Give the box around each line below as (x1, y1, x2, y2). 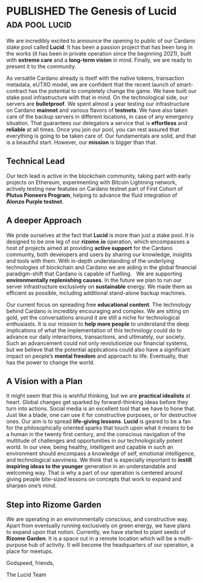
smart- (176, 80, 193, 88)
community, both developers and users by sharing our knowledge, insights (6, 251, 192, 258)
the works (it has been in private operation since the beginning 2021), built (6, 50, 192, 57)
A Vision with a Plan (6, 376, 83, 386)
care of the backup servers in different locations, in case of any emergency (6, 113, 194, 120)
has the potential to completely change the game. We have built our (28, 87, 197, 94)
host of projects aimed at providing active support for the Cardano (6, 244, 173, 251)
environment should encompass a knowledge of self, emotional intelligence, (6, 450, 196, 457)
